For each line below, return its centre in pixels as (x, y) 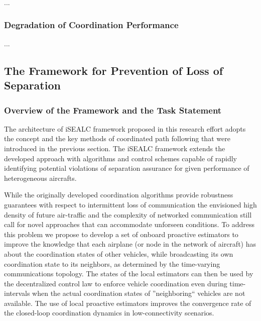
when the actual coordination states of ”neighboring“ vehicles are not (139, 293)
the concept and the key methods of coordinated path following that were (117, 138)
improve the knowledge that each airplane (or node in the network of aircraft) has (130, 244)
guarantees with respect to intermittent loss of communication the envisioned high (130, 204)
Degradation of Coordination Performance (91, 24)
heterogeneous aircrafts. (40, 178)
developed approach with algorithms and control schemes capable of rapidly (120, 158)
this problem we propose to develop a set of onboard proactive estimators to (121, 234)
